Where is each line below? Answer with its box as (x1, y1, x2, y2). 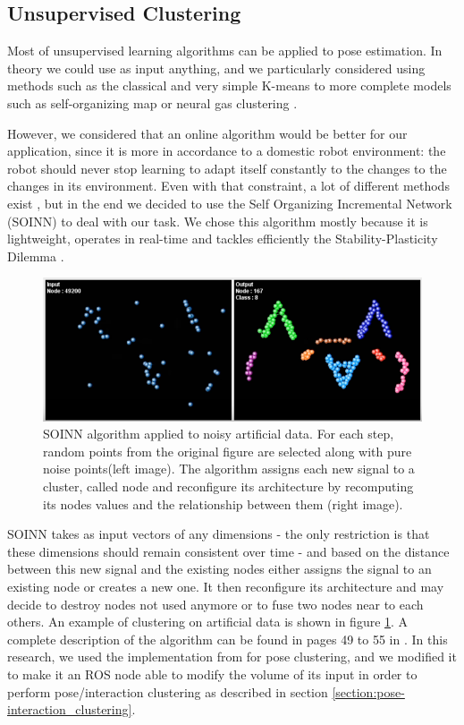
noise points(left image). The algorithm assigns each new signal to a (43, 459, 415, 478)
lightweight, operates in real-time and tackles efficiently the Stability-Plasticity (7, 229, 438, 248)
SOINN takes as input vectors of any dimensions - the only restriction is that (7, 525, 430, 543)
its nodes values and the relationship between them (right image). (43, 494, 403, 513)
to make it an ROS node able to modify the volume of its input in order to (7, 665, 418, 684)
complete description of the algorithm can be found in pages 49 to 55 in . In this (7, 629, 448, 648)
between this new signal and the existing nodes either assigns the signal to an (7, 559, 432, 578)
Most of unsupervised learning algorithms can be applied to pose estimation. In (7, 41, 443, 60)
